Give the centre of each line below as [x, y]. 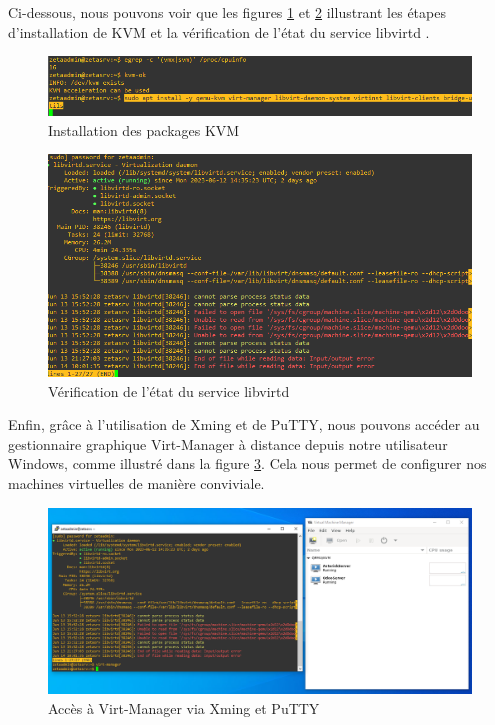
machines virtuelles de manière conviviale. [136, 483]
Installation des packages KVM [144, 129]
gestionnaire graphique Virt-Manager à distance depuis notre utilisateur [228, 443]
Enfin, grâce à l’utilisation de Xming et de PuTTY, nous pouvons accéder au [244, 424]
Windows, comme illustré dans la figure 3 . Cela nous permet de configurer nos [247, 463]
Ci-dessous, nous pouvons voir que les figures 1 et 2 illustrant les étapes [227, 12]
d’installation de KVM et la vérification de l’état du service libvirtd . [219, 31]
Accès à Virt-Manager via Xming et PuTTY [184, 708]
